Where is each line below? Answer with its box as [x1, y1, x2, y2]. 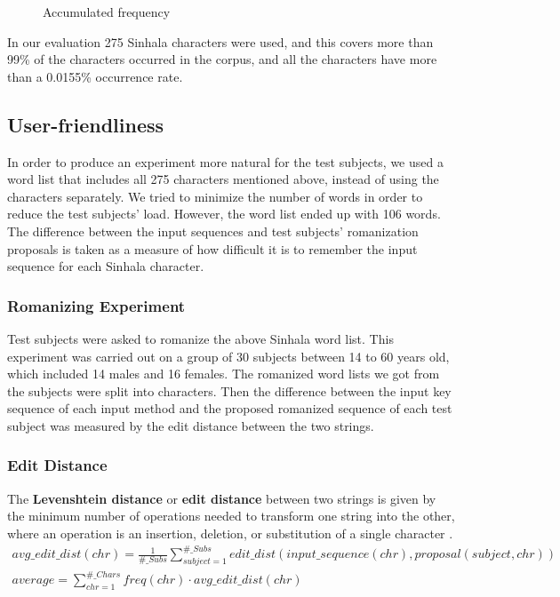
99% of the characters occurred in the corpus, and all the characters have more [7, 50, 437, 68]
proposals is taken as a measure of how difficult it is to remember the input [7, 239, 418, 258]
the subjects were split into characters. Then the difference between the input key [7, 381, 452, 400]
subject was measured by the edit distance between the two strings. [7, 416, 374, 434]
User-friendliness [7, 110, 164, 138]
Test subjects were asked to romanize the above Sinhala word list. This [7, 329, 394, 347]
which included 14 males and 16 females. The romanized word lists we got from [7, 364, 440, 383]
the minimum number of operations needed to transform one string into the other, [7, 506, 455, 525]
